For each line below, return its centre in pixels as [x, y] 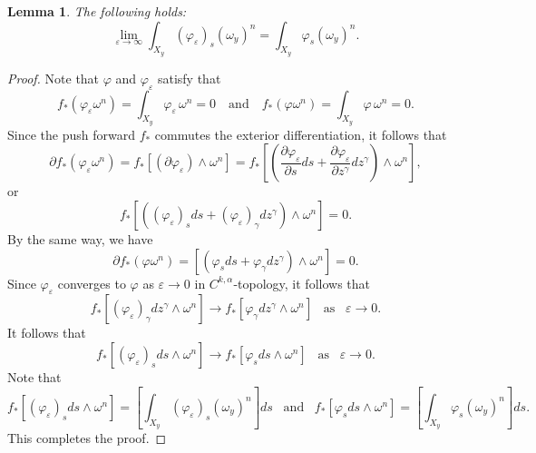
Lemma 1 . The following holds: [97, 11]
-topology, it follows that [302, 283]
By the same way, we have [80, 238]
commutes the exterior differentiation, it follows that [301, 134]
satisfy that [189, 78]
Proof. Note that [54, 78]
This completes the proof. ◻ [87, 437]
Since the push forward [71, 134]
